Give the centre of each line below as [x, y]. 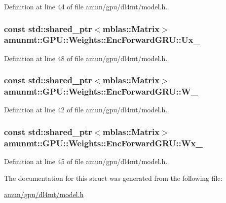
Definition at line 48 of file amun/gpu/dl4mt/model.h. [86, 58]
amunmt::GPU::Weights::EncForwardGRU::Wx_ [103, 143]
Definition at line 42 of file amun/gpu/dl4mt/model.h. [86, 110]
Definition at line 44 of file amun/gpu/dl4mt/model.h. [86, 6]
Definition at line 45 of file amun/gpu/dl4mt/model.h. [86, 161]
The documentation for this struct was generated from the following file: [113, 178]
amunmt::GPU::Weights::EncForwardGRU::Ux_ [102, 40]
